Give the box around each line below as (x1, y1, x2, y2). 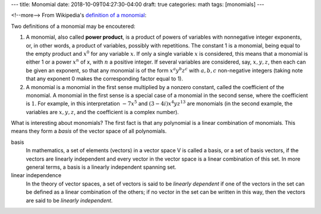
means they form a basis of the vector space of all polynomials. (11, 128, 167, 135)
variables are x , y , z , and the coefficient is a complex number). (26, 108, 180, 115)
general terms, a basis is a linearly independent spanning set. (26, 163, 177, 171)
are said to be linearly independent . (26, 197, 113, 204)
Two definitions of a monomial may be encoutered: (11, 23, 136, 30)
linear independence (11, 172, 62, 179)
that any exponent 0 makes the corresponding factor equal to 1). (26, 75, 184, 83)
